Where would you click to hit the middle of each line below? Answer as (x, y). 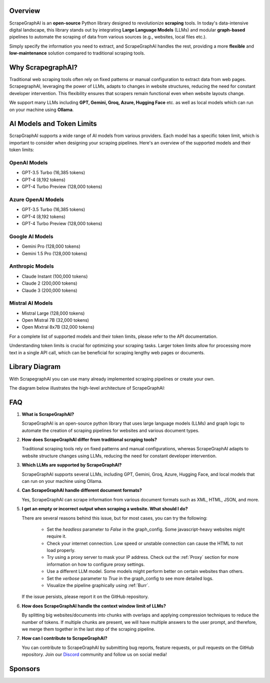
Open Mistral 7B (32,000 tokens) (55, 320)
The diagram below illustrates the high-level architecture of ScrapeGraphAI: (87, 388)
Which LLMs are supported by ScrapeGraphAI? (72, 465)
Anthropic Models (32, 266)
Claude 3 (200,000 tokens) (49, 290)
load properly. (61, 550)
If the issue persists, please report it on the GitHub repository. (85, 597)
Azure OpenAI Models (37, 199)
